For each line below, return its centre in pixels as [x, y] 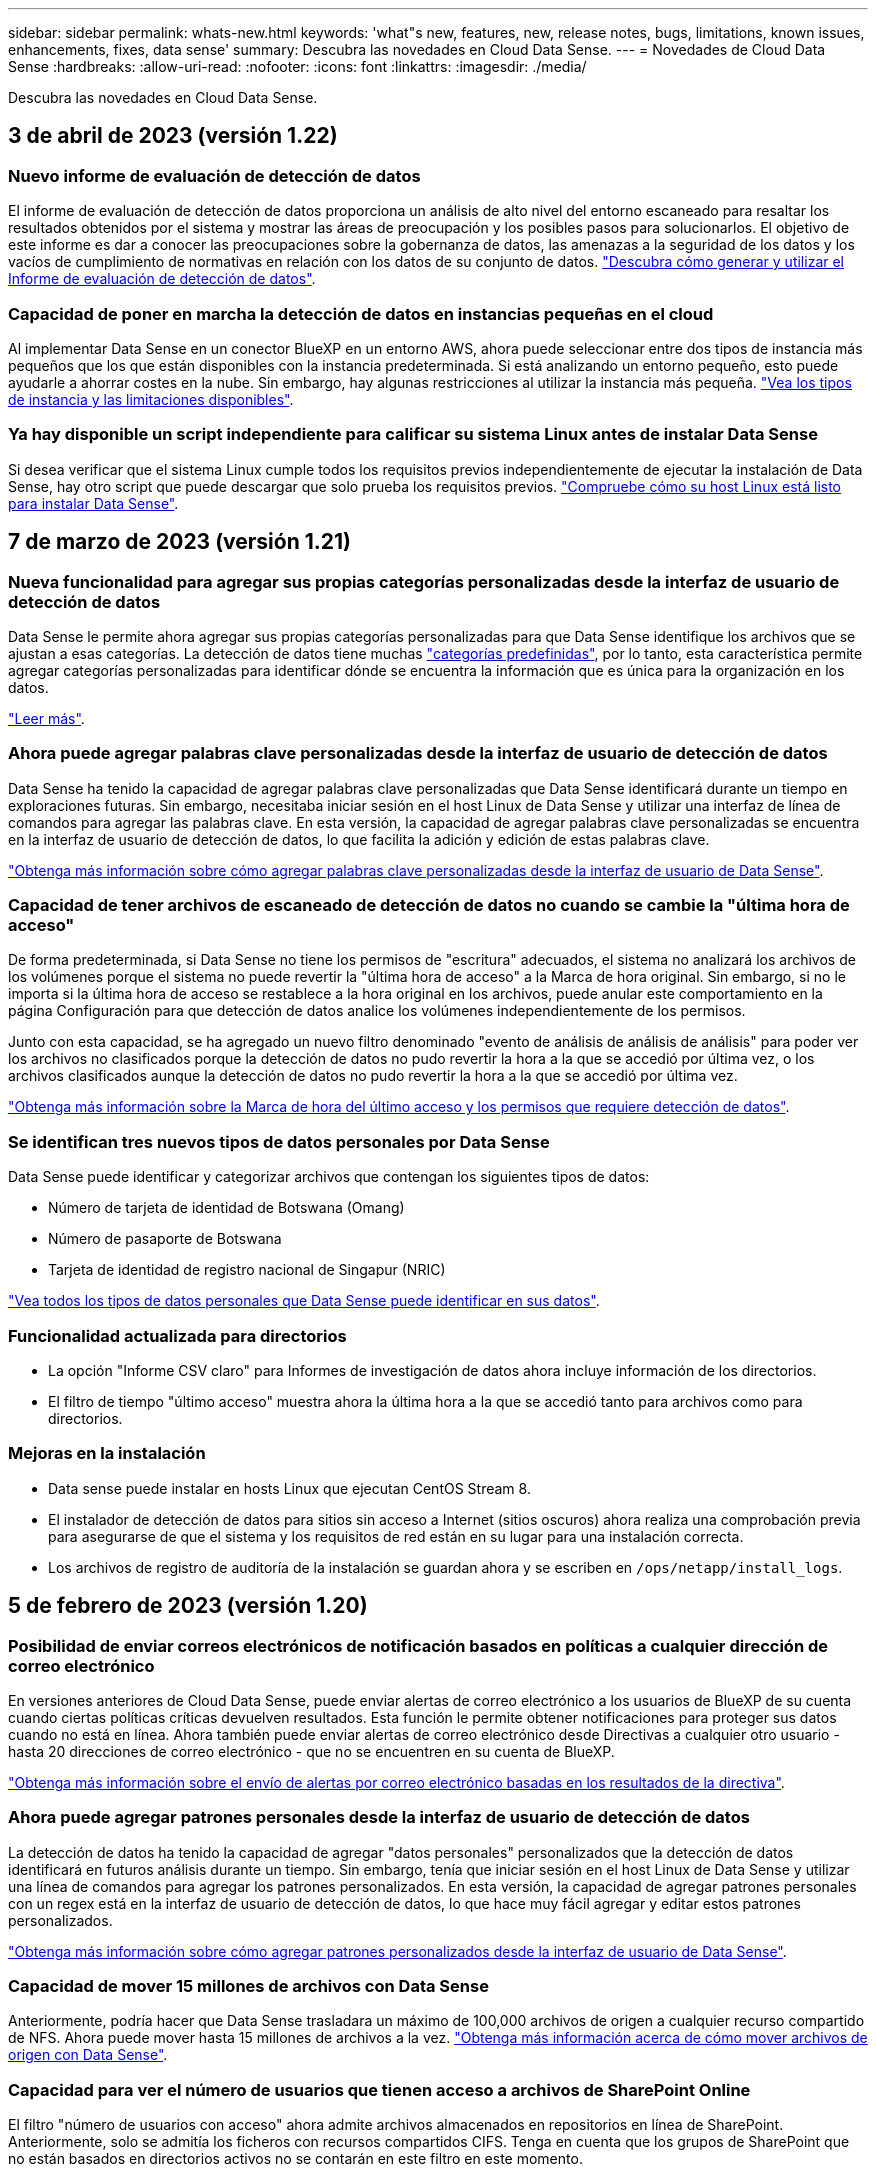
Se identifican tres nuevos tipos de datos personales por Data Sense [279, 1141]
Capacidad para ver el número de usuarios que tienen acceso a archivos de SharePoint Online [379, 2089]
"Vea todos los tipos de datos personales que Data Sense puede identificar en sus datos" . [304, 1301]
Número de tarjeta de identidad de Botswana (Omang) [226, 1208]
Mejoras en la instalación [107, 1453]
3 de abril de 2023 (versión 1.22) [173, 136]
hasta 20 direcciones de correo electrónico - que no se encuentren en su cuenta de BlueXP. [311, 1751]
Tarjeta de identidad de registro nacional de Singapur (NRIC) [247, 1270]
